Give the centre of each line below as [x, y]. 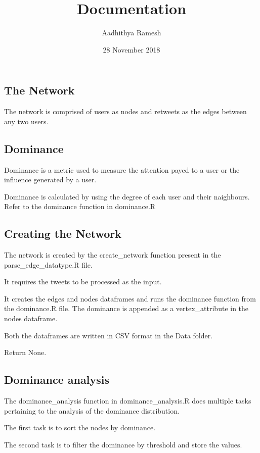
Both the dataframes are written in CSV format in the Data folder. [109, 335]
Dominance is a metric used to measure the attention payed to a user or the [122, 169]
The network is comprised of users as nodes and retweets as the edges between [125, 111]
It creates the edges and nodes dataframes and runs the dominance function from [130, 298]
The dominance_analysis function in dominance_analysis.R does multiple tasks [128, 401]
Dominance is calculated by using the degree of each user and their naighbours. [127, 196]
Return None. [25, 352]
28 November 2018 [132, 49]
